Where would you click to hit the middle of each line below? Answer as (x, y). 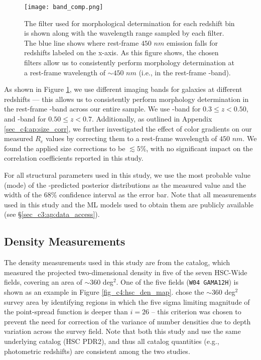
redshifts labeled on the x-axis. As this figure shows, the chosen (121, 52)
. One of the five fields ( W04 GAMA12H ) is (177, 282)
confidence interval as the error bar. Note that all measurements (158, 195)
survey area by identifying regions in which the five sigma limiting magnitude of (127, 302)
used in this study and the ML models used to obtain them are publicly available (129, 204)
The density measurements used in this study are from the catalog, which (117, 262)
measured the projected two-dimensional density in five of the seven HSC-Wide (126, 272)
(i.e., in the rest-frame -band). (185, 72)
